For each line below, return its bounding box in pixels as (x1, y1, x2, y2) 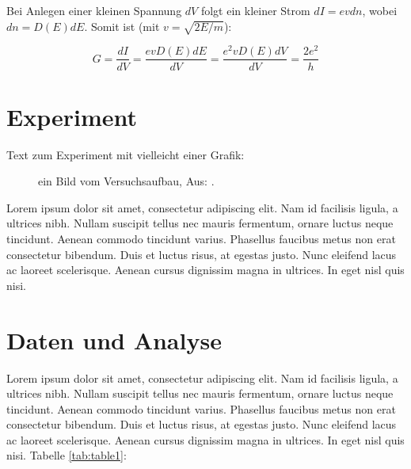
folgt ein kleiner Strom (200, 2, 310, 18)
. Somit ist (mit (84, 17, 160, 34)
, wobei (362, 2, 398, 18)
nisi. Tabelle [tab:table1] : (6, 447, 127, 463)
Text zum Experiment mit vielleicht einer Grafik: (6, 146, 245, 162)
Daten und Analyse (6, 323, 222, 356)
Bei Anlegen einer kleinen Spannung (6, 2, 182, 18)
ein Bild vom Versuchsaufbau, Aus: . (38, 173, 215, 189)
